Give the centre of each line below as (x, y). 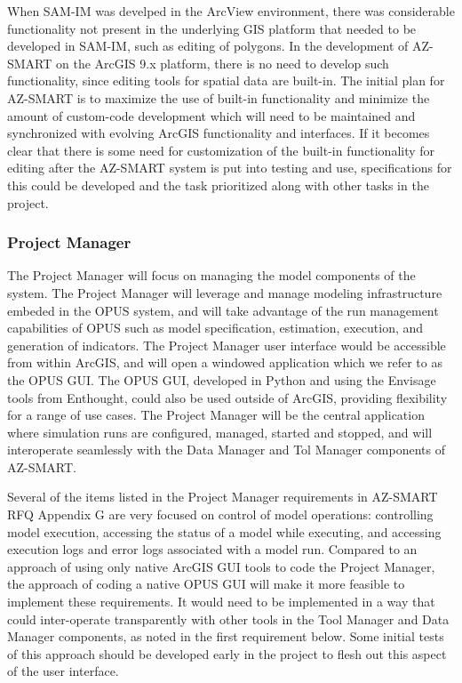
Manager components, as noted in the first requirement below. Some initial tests (226, 636)
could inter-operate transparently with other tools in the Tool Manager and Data (228, 619)
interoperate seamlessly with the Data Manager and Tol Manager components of (226, 450)
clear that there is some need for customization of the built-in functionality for (221, 150)
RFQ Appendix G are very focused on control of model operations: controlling (220, 514)
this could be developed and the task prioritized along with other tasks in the (218, 185)
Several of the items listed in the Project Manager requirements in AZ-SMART (223, 497)
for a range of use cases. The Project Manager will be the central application (216, 415)
